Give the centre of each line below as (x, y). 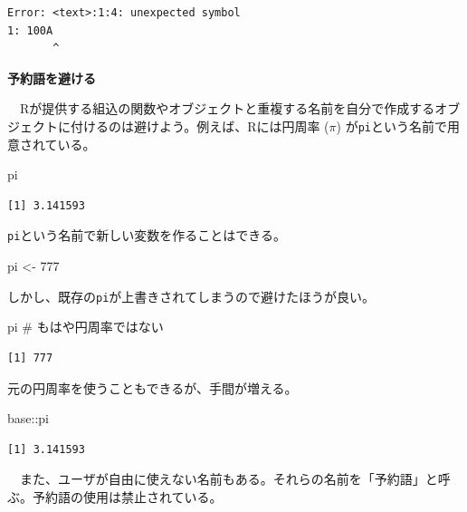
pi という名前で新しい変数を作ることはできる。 (147, 235)
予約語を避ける (52, 77)
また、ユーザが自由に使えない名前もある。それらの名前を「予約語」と (229, 479)
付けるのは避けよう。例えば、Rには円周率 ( (200, 126)
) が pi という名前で (391, 126)
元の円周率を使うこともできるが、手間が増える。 (152, 387)
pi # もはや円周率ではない (86, 327)
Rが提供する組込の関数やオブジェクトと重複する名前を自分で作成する (227, 108)
